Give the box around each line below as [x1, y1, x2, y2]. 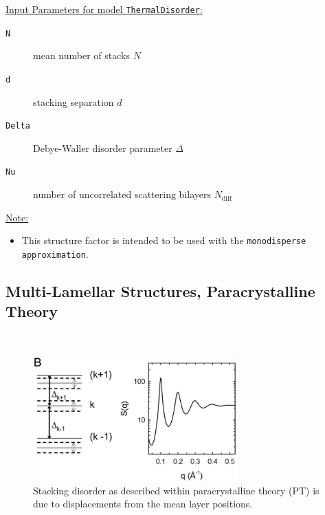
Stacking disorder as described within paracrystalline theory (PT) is [33, 483, 320, 497]
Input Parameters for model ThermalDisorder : [5, 2, 203, 16]
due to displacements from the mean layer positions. [33, 496, 253, 511]
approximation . [21, 246, 89, 261]
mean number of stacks [33, 48, 130, 63]
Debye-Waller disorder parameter [33, 140, 172, 155]
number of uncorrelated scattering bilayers [33, 187, 211, 201]
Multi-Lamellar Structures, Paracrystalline [5, 280, 315, 301]
